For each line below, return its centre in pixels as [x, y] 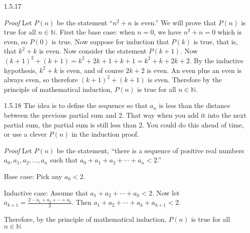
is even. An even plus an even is [194, 70]
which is [230, 32]
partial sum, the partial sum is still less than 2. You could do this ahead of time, [124, 124]
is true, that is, [215, 41]
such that [64, 160]
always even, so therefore [41, 80]
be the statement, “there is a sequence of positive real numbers [150, 150]
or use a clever [26, 134]
